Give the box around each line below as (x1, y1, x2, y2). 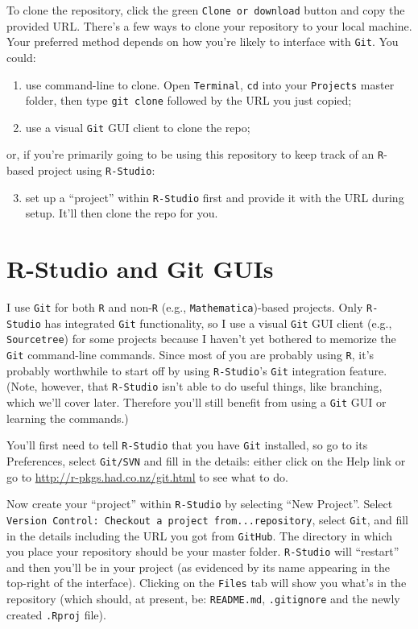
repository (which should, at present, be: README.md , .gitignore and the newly (6, 590, 400, 607)
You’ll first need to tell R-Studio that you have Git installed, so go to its (6, 437, 368, 453)
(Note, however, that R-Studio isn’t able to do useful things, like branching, (6, 378, 383, 395)
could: (6, 48, 36, 65)
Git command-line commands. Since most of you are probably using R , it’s (6, 346, 375, 363)
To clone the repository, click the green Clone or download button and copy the (6, 2, 405, 18)
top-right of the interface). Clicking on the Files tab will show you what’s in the (6, 574, 407, 591)
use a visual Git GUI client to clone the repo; (25, 118, 250, 135)
